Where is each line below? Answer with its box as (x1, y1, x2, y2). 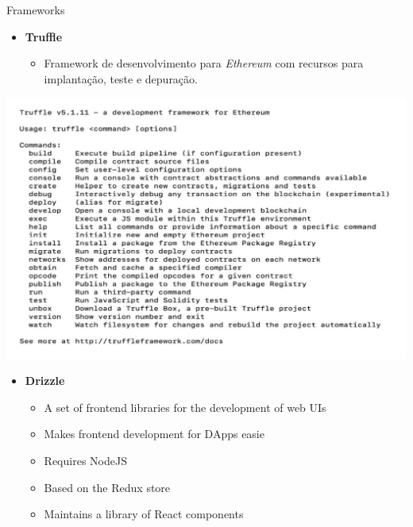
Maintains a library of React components (44, 506, 244, 522)
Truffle (25, 28, 63, 44)
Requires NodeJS (44, 452, 127, 469)
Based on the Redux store (44, 479, 171, 495)
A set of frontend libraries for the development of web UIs (44, 398, 326, 415)
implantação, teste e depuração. (44, 70, 198, 87)
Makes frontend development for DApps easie (44, 425, 264, 442)
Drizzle (25, 372, 65, 389)
